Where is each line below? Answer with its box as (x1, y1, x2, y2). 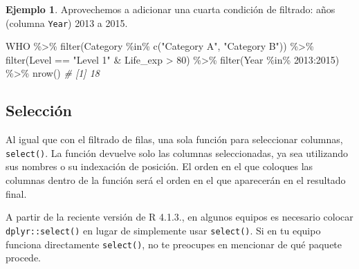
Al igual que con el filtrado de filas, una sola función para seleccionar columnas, (6, 132, 343, 147)
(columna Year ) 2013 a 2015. (6, 15, 128, 30)
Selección (6, 100, 72, 121)
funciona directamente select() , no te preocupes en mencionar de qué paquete (6, 236, 342, 251)
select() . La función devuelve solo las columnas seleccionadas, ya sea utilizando (6, 145, 349, 160)
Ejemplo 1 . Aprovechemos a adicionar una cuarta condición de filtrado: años (6, 2, 335, 16)
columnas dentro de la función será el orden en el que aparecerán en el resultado (6, 173, 346, 187)
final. (6, 186, 27, 201)
